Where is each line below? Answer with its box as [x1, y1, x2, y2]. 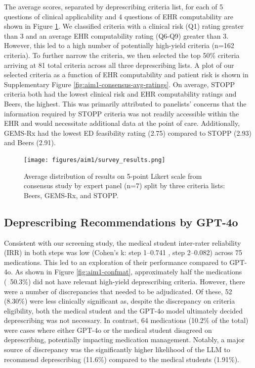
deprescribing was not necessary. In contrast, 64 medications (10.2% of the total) [4, 315, 249, 325]
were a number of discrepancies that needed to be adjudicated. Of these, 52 [4, 286, 232, 296]
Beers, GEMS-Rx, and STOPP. [24, 190, 119, 200]
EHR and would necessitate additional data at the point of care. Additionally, [4, 118, 240, 128]
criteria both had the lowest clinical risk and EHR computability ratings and [4, 89, 237, 99]
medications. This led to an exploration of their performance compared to [4, 257, 227, 267]
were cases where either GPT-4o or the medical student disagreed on [4, 324, 212, 335]
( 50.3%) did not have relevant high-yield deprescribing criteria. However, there [4, 276, 245, 286]
